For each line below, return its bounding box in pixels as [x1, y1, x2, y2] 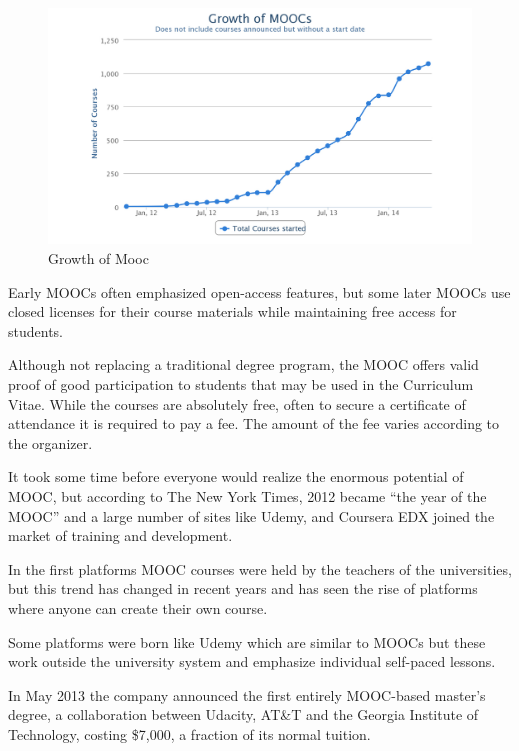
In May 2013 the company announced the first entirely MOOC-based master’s [8, 684, 486, 705]
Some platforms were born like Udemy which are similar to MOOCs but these [8, 631, 486, 652]
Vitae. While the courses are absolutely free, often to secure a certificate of [8, 393, 466, 414]
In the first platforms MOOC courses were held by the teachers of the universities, [8, 558, 512, 579]
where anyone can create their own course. [8, 597, 268, 618]
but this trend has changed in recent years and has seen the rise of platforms [8, 578, 478, 599]
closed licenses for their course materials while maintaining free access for [8, 301, 457, 322]
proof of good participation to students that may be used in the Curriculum [8, 373, 474, 394]
